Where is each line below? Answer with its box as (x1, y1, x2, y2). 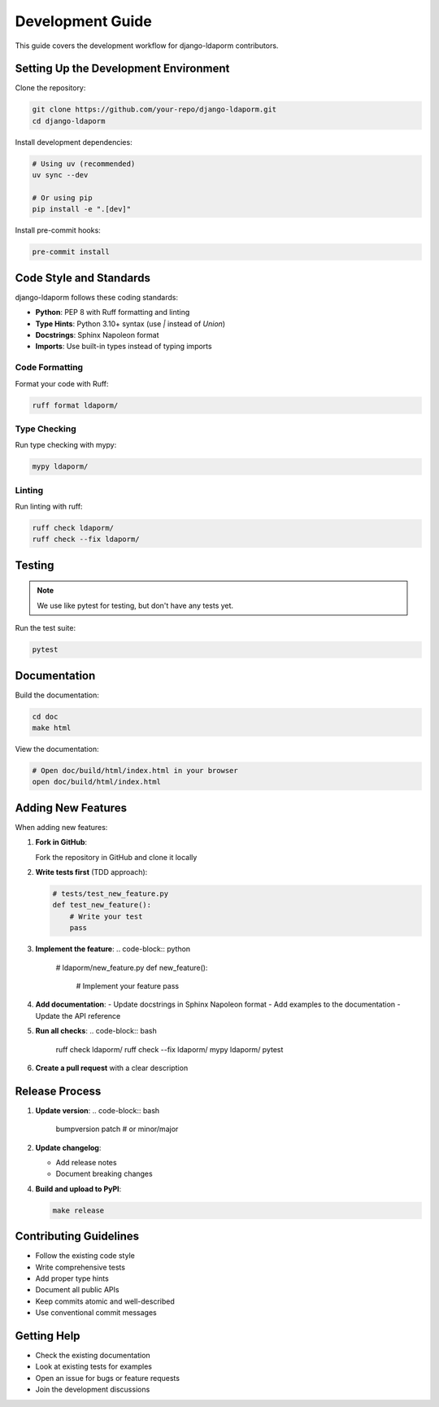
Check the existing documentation (35, 1351, 150, 1361)
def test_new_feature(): (52, 900, 152, 910)
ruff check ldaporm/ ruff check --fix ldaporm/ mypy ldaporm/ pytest (55, 1044, 284, 1054)
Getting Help (15, 1329, 80, 1343)
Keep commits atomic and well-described (35, 1296, 175, 1306)
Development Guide (15, 12, 152, 30)
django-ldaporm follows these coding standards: (15, 292, 179, 302)
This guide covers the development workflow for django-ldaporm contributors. (15, 41, 279, 50)
